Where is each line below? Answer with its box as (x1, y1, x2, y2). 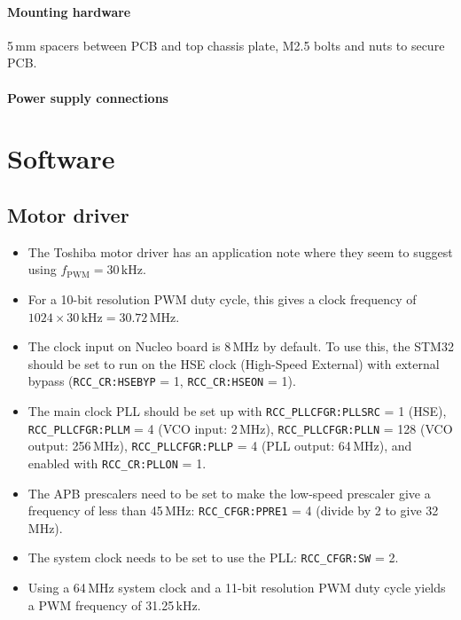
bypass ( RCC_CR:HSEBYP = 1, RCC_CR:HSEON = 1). (27, 372, 296, 390)
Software (7, 140, 115, 177)
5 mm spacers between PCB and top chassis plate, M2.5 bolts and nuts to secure (7, 35, 445, 54)
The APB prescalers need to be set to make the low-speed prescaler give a (27, 483, 431, 502)
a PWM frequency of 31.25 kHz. (27, 595, 201, 614)
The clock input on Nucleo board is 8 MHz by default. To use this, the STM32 (27, 337, 454, 356)
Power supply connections (7, 88, 168, 106)
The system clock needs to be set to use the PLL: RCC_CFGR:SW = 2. (27, 548, 399, 567)
